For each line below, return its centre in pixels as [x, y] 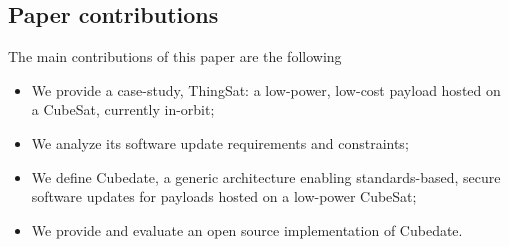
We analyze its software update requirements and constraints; [220, 142]
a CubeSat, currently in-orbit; [123, 109]
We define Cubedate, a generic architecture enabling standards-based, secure [266, 176]
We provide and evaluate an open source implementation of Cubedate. [247, 229]
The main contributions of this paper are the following [175, 56]
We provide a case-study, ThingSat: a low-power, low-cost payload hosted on [266, 89]
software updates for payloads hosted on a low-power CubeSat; [224, 196]
